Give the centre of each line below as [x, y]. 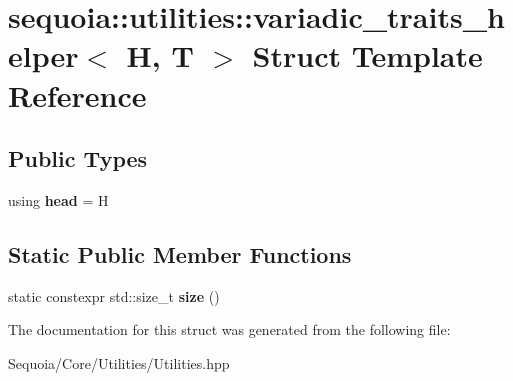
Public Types [78, 158]
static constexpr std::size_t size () [114, 295]
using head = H [58, 199]
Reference [77, 94]
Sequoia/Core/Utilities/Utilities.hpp [119, 362]
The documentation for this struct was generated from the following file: [229, 329]
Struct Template [367, 55]
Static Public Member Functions [180, 253]
